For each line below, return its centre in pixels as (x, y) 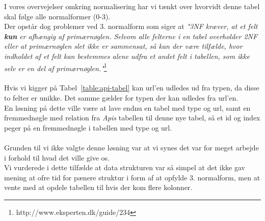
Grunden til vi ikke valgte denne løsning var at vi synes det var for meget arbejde (131, 147)
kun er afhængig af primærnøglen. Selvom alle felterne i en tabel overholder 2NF (131, 36)
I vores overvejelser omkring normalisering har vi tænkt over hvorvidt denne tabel (132, 6)
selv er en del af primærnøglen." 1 (56, 67)
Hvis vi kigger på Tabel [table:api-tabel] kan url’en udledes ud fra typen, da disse (132, 88)
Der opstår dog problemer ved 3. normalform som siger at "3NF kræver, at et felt (131, 26)
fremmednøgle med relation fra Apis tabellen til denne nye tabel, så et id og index (132, 118)
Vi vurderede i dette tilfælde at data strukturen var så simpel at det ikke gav (125, 167)
